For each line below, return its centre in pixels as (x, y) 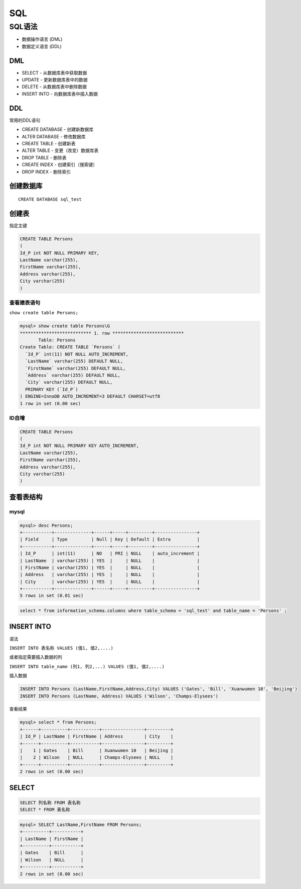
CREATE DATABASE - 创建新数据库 (58, 129)
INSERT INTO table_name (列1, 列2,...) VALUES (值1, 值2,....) (87, 666)
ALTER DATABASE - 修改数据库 (54, 136)
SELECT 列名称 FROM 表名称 (50, 803)
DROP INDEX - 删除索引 (46, 171)
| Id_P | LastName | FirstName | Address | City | (97, 736)
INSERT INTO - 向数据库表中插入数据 (60, 94)
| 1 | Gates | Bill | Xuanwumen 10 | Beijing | (97, 751)
